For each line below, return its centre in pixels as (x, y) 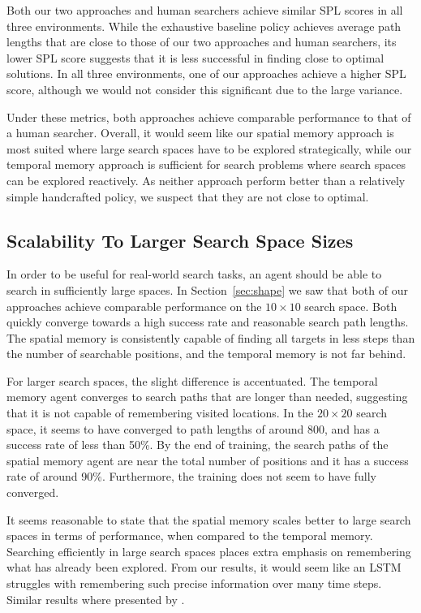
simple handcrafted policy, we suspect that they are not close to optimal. (188, 196)
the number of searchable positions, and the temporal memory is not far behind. (206, 354)
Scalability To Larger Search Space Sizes (180, 240)
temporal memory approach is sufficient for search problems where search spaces (206, 164)
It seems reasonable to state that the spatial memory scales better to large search (209, 519)
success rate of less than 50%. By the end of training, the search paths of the (198, 445)
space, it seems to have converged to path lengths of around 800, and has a (193, 428)
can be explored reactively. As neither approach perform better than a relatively (206, 180)
